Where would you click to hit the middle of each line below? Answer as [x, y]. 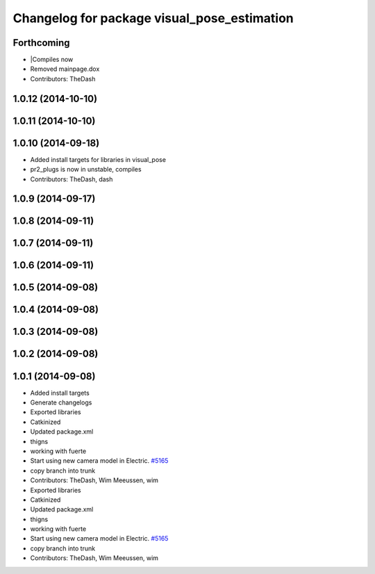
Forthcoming [41, 43]
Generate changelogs [61, 402]
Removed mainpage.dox [65, 69]
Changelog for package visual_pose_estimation [153, 18]
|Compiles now [52, 60]
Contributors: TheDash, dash [72, 179]
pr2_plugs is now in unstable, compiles [86, 170]
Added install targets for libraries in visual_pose [98, 159]
